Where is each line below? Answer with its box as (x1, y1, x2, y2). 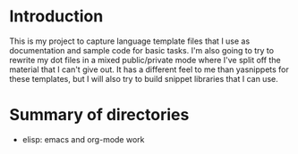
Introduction (9, 6, 104, 27)
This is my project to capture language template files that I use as (9, 36, 251, 46)
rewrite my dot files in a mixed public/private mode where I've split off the (9, 54, 281, 65)
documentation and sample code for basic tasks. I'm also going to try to (9, 45, 275, 55)
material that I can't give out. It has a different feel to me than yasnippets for (9, 64, 289, 75)
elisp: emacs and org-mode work (21, 134, 145, 144)
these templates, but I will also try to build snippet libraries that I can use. (9, 73, 279, 84)
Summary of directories (9, 105, 190, 126)
